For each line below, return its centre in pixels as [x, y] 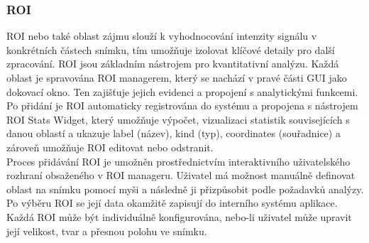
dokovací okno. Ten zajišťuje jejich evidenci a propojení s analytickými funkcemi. [182, 91]
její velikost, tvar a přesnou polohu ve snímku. [107, 231]
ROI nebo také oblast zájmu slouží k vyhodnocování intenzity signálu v [162, 36]
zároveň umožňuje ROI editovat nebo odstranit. [110, 147]
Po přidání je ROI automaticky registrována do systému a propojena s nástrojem [182, 106]
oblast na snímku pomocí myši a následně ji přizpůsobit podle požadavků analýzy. [185, 189]
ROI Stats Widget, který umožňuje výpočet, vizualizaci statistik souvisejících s [178, 119]
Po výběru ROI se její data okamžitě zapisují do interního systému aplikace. [172, 203]
